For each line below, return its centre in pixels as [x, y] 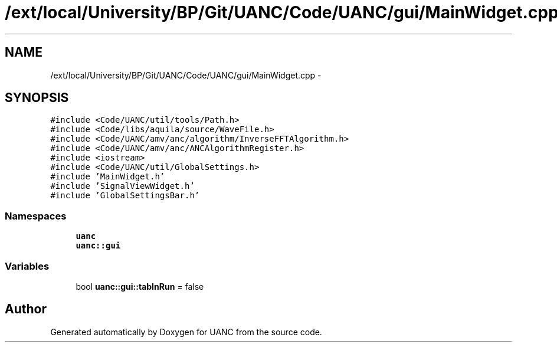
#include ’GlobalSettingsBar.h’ [125, 196]
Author [26, 309]
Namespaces [36, 216]
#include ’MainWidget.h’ [108, 177]
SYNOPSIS [37, 98]
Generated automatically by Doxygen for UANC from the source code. [186, 332]
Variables [27, 266]
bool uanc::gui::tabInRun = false [140, 286]
